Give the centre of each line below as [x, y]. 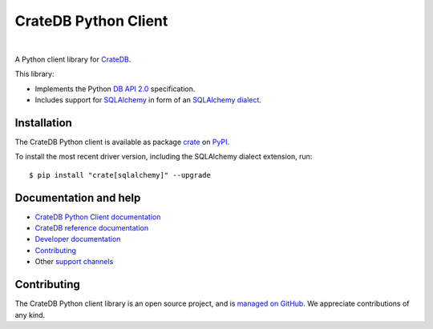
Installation [43, 123]
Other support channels [74, 262]
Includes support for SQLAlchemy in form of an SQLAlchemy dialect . [148, 100]
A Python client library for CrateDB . [73, 59]
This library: [34, 74]
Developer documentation [78, 239]
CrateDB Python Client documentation [98, 217]
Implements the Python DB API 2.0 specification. [115, 89]
